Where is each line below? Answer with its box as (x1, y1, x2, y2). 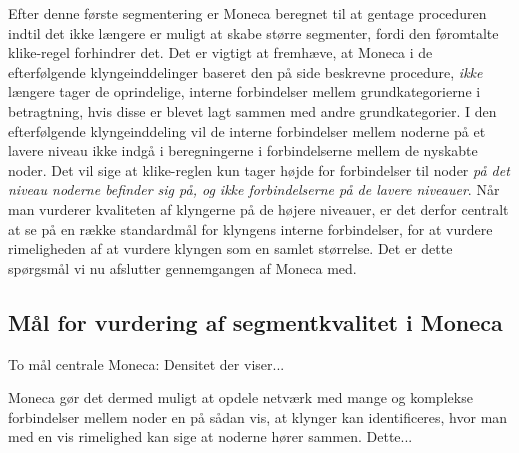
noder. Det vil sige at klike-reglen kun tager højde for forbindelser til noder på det (8, 159, 510, 180)
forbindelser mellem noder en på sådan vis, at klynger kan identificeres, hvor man (8, 406, 508, 427)
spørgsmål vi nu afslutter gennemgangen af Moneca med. (8, 257, 357, 278)
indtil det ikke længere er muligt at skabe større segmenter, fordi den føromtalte (8, 22, 499, 43)
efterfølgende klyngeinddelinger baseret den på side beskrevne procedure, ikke (8, 61, 483, 82)
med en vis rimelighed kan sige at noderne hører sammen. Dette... (8, 426, 413, 447)
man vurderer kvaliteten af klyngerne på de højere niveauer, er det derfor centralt (8, 198, 509, 219)
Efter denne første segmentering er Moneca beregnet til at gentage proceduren (8, 3, 487, 23)
